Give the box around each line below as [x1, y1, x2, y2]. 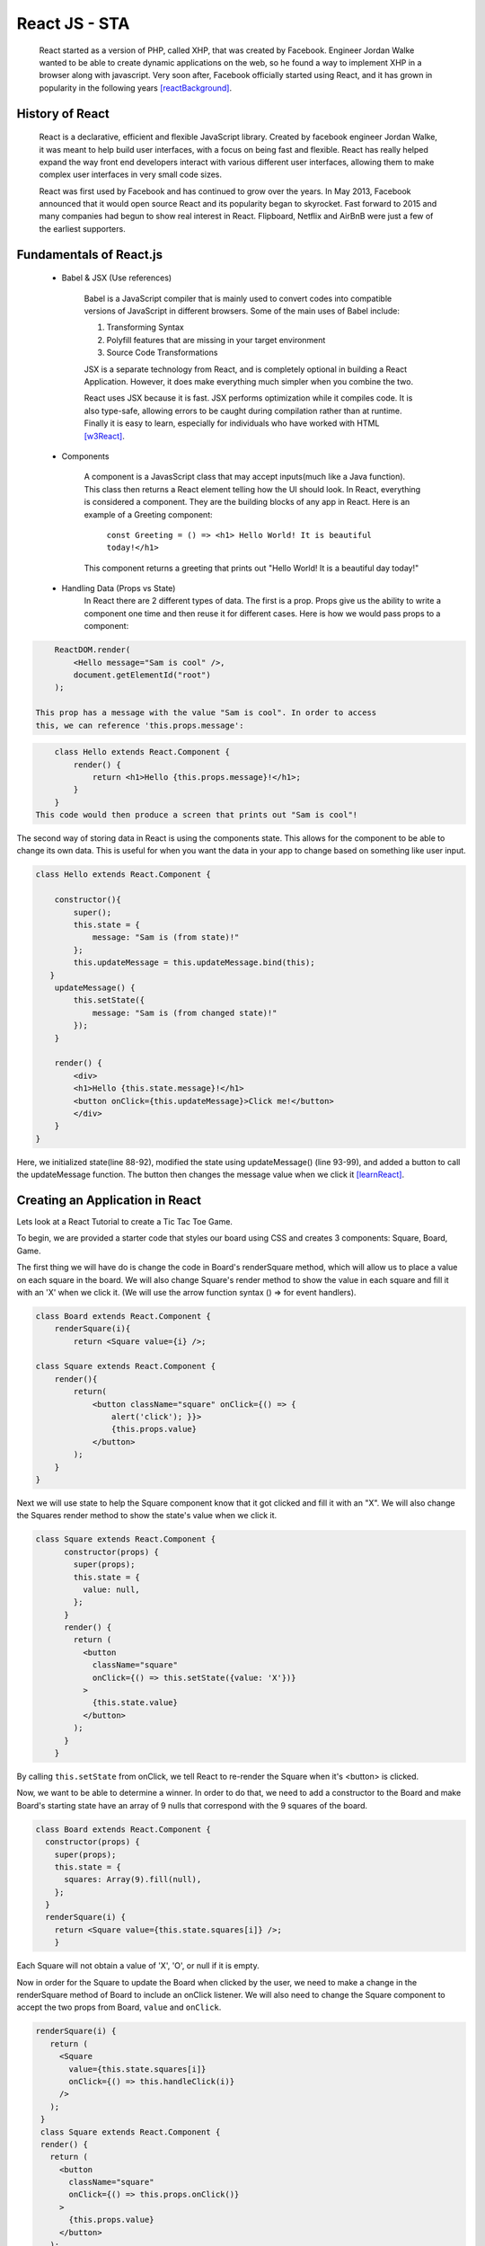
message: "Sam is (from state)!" [92, 933, 240, 942]
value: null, [82, 1584, 141, 1595]
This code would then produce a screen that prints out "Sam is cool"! [35, 809, 358, 820]
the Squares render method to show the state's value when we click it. [16, 1510, 278, 1521]
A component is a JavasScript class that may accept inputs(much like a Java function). [84, 472, 406, 482]
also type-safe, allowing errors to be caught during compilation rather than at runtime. [84, 405, 403, 416]
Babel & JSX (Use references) [61, 272, 172, 283]
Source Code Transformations [106, 347, 218, 358]
